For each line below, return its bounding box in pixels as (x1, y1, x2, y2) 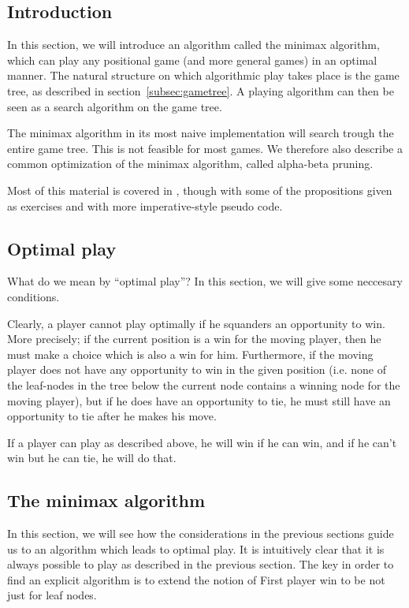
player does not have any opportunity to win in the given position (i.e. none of (7, 361, 386, 378)
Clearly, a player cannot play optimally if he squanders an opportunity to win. (7, 315, 385, 331)
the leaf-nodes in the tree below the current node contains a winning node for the (7, 376, 400, 393)
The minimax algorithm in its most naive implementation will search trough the (7, 125, 394, 141)
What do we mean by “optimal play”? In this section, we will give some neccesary (7, 273, 403, 289)
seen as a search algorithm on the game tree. (7, 98, 222, 114)
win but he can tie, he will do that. (7, 449, 177, 466)
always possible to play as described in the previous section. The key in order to (7, 556, 394, 573)
